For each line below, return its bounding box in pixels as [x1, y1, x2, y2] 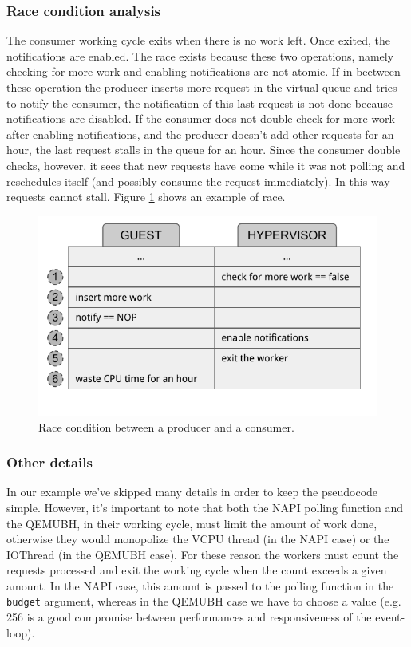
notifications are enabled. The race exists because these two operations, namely [6, 47, 394, 64]
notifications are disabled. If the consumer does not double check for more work [6, 110, 395, 127]
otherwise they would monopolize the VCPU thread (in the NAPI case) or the [6, 531, 389, 547]
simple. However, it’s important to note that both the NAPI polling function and [6, 499, 404, 515]
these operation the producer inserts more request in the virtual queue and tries [6, 79, 397, 95]
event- [375, 609, 405, 625]
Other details [6, 452, 93, 472]
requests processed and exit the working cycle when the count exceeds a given [6, 562, 387, 578]
